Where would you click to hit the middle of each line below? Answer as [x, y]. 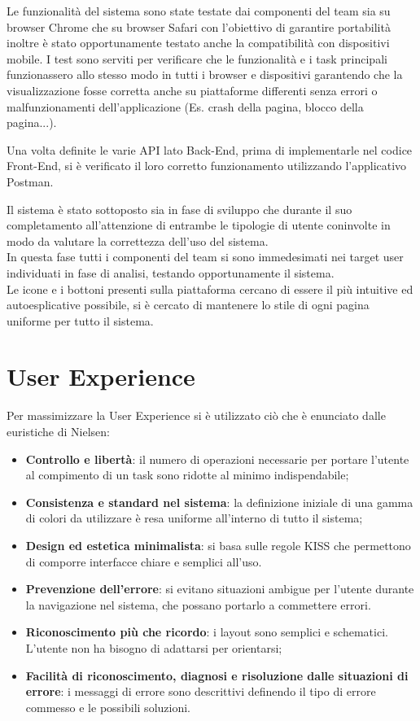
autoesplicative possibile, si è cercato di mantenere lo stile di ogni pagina [188, 305]
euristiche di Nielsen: [58, 431]
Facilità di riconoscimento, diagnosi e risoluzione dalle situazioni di [217, 675]
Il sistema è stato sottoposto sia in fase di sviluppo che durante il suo [179, 209]
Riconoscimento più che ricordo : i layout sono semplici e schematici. [207, 632]
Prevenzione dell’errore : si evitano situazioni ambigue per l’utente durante [220, 589]
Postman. [30, 181]
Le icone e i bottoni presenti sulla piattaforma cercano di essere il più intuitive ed [210, 288]
